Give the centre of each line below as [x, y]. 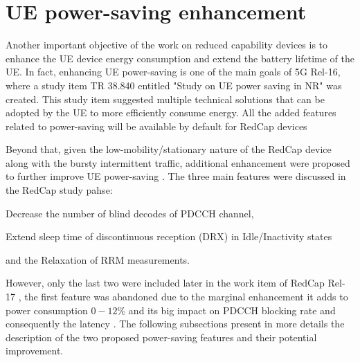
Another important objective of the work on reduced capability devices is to [167, 45]
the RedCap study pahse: [59, 190]
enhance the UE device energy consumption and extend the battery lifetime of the [180, 58]
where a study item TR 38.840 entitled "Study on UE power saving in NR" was [174, 85]
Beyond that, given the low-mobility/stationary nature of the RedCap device [169, 149]
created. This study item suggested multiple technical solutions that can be [165, 99]
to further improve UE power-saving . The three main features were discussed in [176, 176]
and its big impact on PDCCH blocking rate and [232, 310]
